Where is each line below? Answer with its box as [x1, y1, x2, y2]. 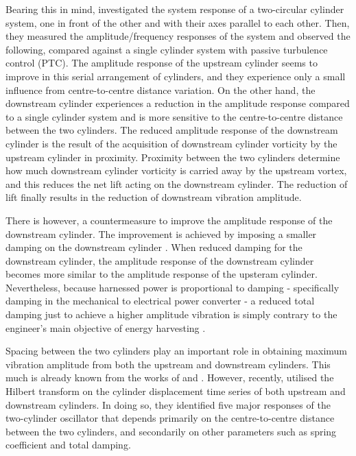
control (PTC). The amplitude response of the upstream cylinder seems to [5, 56, 318, 70]
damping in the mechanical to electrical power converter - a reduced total [5, 293, 315, 308]
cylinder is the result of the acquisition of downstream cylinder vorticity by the [5, 136, 337, 150]
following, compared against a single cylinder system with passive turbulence [5, 42, 328, 56]
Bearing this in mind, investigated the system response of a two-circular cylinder [5, 2, 344, 16]
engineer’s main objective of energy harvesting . [5, 320, 206, 335]
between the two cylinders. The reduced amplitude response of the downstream [5, 123, 338, 137]
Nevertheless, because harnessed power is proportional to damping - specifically [5, 280, 340, 294]
